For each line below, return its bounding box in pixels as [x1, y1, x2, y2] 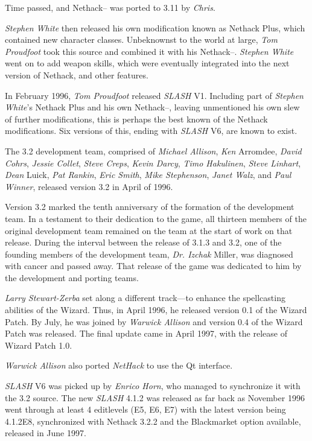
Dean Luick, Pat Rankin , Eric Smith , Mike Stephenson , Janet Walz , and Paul [5, 168, 291, 181]
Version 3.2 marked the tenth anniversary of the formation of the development [5, 200, 294, 213]
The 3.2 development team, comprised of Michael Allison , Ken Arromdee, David [5, 144, 302, 157]
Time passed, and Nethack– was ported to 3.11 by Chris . [5, 1, 215, 13]
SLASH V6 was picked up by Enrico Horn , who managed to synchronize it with [5, 379, 301, 392]
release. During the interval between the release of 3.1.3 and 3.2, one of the [5, 236, 282, 249]
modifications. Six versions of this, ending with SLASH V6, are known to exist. [5, 124, 298, 137]
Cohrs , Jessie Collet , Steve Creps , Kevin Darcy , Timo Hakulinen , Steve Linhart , [5, 156, 301, 169]
